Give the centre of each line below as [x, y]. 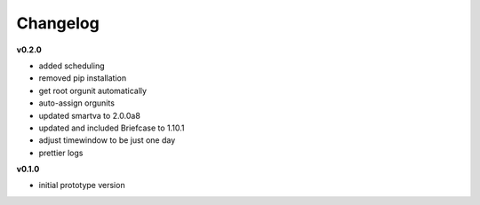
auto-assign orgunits [77, 103]
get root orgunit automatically [92, 91]
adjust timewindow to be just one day [107, 140]
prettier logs [61, 153]
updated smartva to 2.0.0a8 [90, 115]
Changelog [58, 23]
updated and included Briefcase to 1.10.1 [112, 128]
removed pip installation [83, 78]
